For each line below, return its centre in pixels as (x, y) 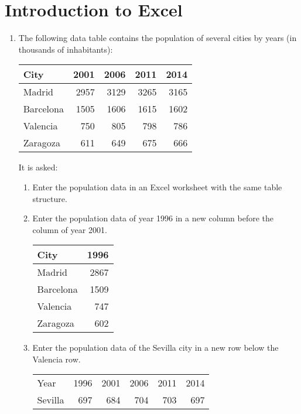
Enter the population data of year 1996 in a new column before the (153, 218)
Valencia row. (57, 359)
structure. (50, 198)
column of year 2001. (70, 229)
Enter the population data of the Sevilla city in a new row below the (155, 348)
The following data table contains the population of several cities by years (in (158, 38)
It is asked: (38, 167)
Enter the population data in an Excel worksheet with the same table (157, 187)
